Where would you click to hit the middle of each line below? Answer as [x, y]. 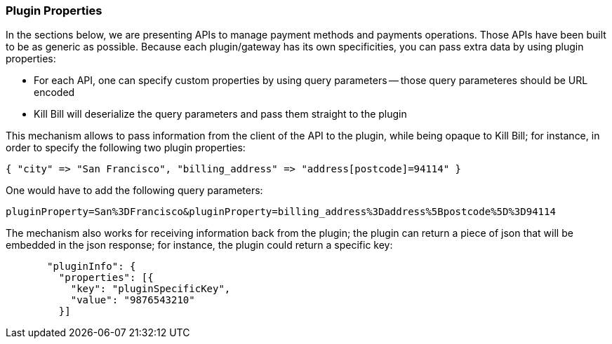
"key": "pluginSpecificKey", [151, 289]
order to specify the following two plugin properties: [126, 148]
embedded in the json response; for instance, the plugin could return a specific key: [199, 245]
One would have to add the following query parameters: [134, 191]
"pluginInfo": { [92, 267]
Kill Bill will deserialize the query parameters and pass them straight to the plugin [220, 114]
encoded [54, 92]
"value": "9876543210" [133, 300]
